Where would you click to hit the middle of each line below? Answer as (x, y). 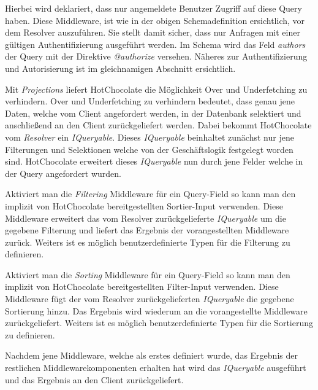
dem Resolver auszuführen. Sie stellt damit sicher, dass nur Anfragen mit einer (153, 32)
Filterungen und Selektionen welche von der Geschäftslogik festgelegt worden (149, 149)
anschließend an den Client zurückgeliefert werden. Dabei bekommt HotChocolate (158, 125)
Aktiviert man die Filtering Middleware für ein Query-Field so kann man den (150, 194)
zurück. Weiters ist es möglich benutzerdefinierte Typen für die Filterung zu (148, 242)
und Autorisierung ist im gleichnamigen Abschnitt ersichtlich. (120, 68)
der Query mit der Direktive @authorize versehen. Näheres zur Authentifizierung (156, 56)
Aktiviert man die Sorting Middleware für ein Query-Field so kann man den (148, 274)
